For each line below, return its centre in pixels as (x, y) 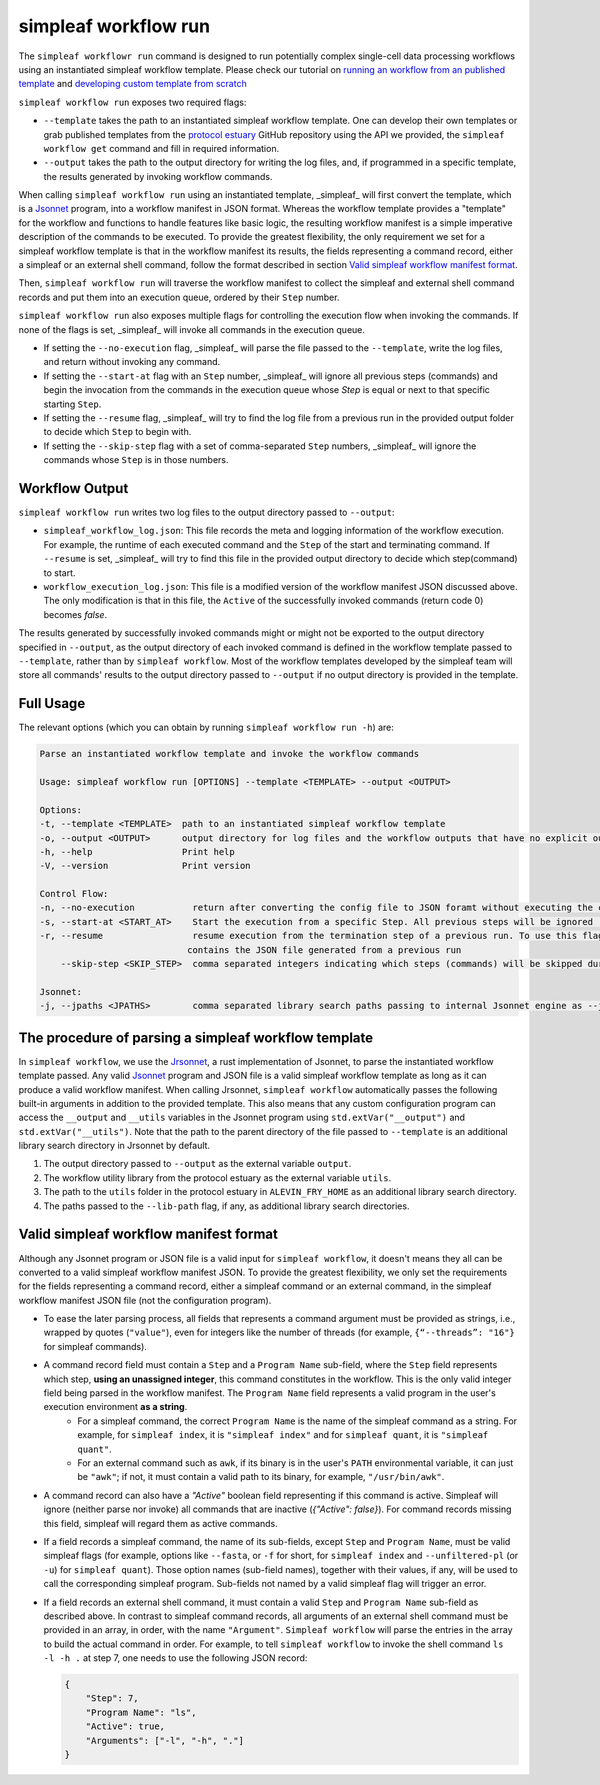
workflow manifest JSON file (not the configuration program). (145, 1300)
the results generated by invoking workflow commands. (158, 176)
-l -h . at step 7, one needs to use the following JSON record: (175, 1658)
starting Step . (72, 404)
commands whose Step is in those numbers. (136, 460)
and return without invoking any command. (132, 362)
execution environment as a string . (115, 1407)
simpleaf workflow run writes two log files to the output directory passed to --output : (206, 512)
